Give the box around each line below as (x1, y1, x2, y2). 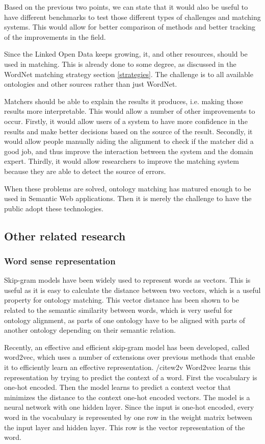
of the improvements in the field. (4, 31, 106, 42)
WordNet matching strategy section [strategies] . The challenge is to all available (4, 68, 253, 79)
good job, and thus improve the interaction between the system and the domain (4, 145, 253, 156)
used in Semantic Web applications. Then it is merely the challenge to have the (4, 193, 252, 204)
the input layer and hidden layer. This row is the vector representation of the (4, 422, 245, 432)
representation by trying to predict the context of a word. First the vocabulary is (4, 372, 257, 382)
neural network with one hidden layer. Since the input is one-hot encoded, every (4, 402, 254, 412)
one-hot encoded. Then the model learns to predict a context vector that (4, 382, 231, 392)
